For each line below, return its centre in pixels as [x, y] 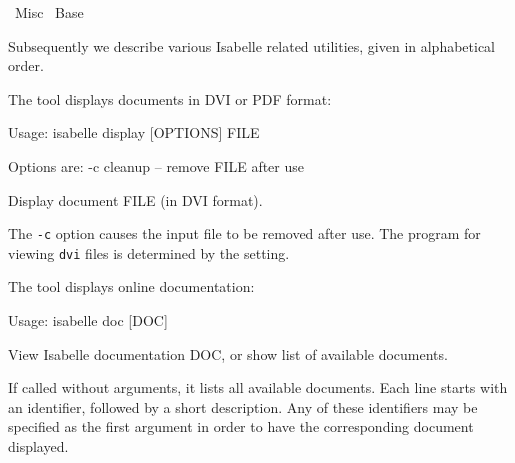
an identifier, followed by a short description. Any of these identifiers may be [243, 406]
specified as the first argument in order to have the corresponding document [241, 426]
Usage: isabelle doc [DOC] [88, 320]
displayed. [38, 446]
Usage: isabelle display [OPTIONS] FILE [134, 132]
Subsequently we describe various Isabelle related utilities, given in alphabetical [252, 45]
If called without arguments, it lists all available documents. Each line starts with [258, 387]
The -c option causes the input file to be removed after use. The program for [244, 233]
